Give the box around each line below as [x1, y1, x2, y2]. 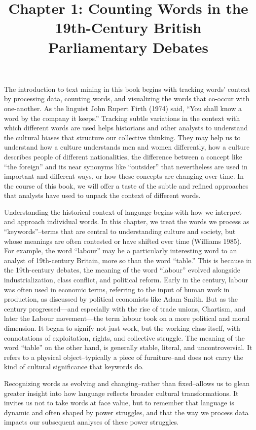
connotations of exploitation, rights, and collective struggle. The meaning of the [4, 332, 245, 343]
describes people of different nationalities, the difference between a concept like [4, 151, 242, 161]
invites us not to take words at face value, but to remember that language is [4, 397, 234, 408]
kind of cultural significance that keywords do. [4, 361, 144, 372]
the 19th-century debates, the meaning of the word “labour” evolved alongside [4, 265, 240, 275]
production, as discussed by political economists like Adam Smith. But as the [4, 294, 238, 304]
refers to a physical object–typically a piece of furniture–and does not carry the [4, 352, 244, 362]
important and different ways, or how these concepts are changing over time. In [4, 171, 244, 181]
